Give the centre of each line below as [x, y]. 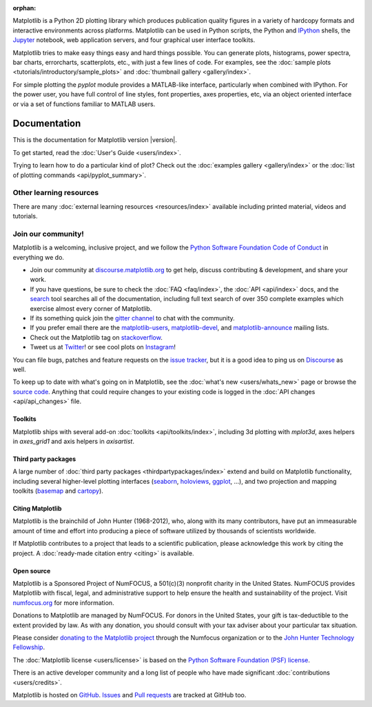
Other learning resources [56, 193]
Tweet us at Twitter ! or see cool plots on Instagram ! [103, 347]
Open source [32, 571]
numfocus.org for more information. [63, 602]
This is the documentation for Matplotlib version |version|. [95, 140]
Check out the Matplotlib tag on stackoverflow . [96, 337]
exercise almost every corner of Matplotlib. [91, 308]
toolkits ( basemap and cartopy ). [58, 491]
